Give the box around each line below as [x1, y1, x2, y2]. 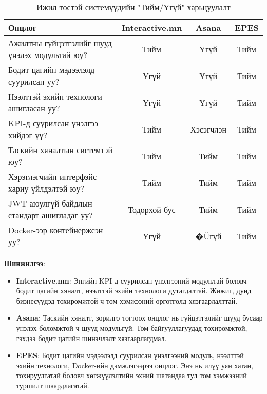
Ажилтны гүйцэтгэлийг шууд [8, 37, 112, 49]
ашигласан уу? [8, 102, 60, 114]
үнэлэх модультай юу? [8, 49, 88, 61]
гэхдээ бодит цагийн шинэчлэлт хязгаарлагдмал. [16, 332, 167, 343]
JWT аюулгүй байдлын [8, 197, 92, 209]
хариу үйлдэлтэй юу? [8, 182, 85, 194]
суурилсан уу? [8, 76, 60, 87]
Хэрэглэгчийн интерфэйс [8, 171, 97, 182]
